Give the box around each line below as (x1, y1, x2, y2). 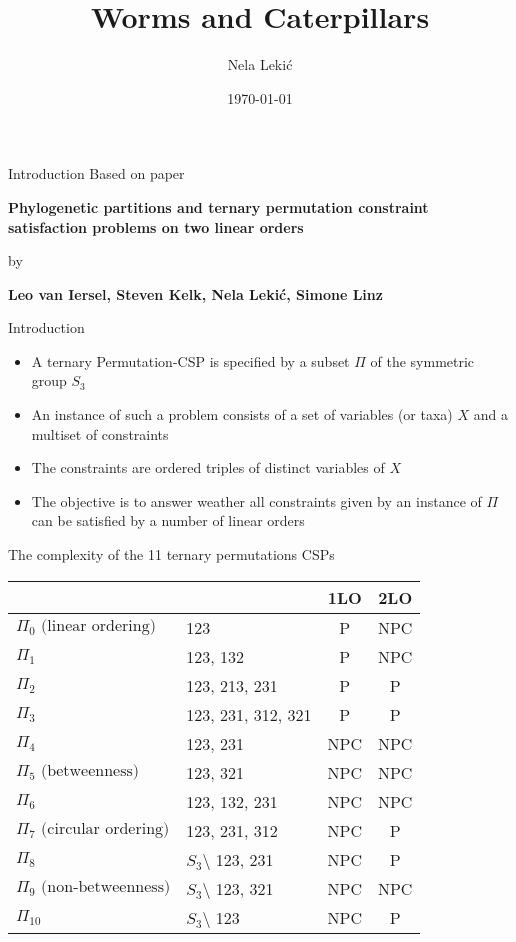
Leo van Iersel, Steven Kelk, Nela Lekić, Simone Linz (8, 283, 383, 304)
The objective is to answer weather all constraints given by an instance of (31, 490, 482, 511)
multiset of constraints (31, 423, 169, 444)
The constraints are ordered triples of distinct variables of (31, 457, 385, 478)
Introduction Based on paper (8, 163, 185, 184)
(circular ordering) (41, 821, 170, 838)
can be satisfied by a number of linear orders (31, 510, 305, 531)
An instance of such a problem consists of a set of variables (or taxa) (31, 404, 453, 425)
